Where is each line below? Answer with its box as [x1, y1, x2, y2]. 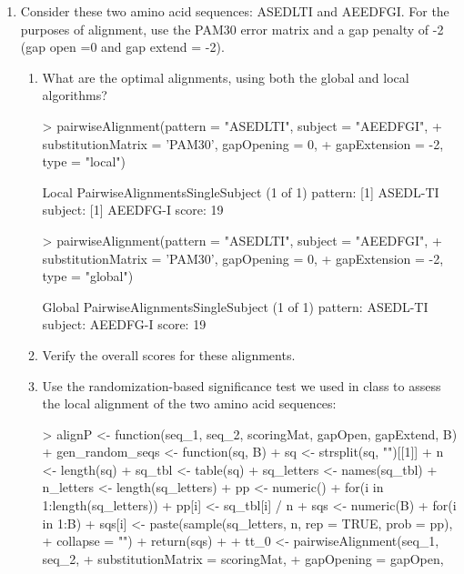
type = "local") [42, 152, 126, 171]
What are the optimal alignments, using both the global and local [42, 67, 409, 86]
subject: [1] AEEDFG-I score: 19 [42, 200, 224, 219]
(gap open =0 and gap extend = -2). [20, 37, 225, 56]
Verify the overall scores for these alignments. [42, 345, 296, 364]
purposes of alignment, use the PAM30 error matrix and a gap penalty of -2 [20, 19, 444, 38]
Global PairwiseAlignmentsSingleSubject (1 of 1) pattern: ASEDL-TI [42, 297, 429, 316]
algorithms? [42, 86, 107, 105]
